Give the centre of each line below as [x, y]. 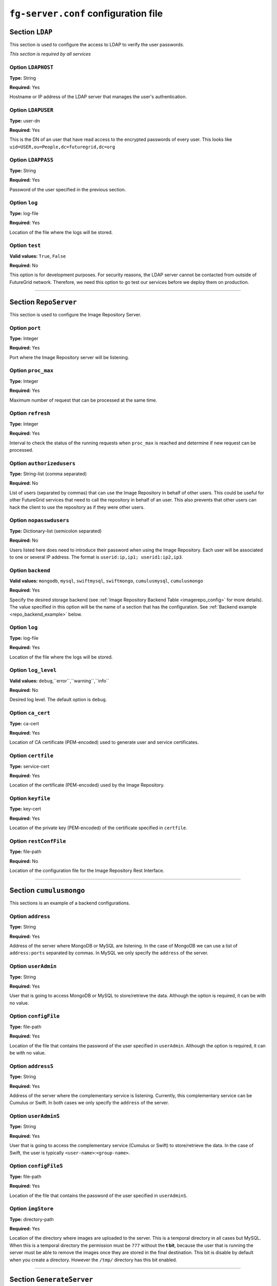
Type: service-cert [29, 766]
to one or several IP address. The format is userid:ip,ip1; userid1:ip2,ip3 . [96, 557]
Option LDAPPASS [32, 160]
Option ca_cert [30, 713]
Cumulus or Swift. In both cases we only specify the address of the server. [89, 1103]
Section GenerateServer [51, 1280]
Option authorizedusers [43, 463]
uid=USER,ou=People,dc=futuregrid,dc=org [62, 147]
